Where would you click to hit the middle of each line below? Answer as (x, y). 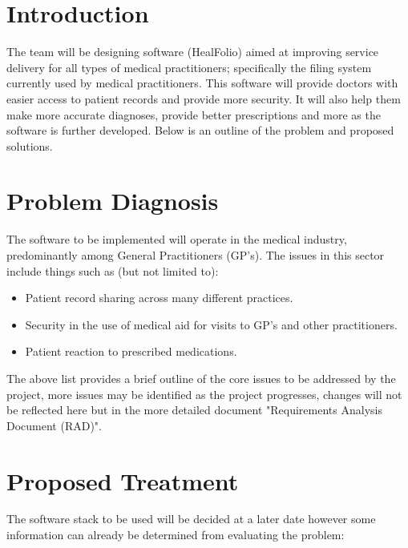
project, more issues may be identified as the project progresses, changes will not (204, 394)
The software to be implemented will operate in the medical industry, (177, 239)
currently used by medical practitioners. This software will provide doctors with (202, 83)
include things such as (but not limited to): (113, 270)
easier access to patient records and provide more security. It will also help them (204, 98)
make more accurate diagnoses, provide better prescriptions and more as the (194, 114)
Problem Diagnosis (113, 201)
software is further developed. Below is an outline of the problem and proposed (200, 130)
